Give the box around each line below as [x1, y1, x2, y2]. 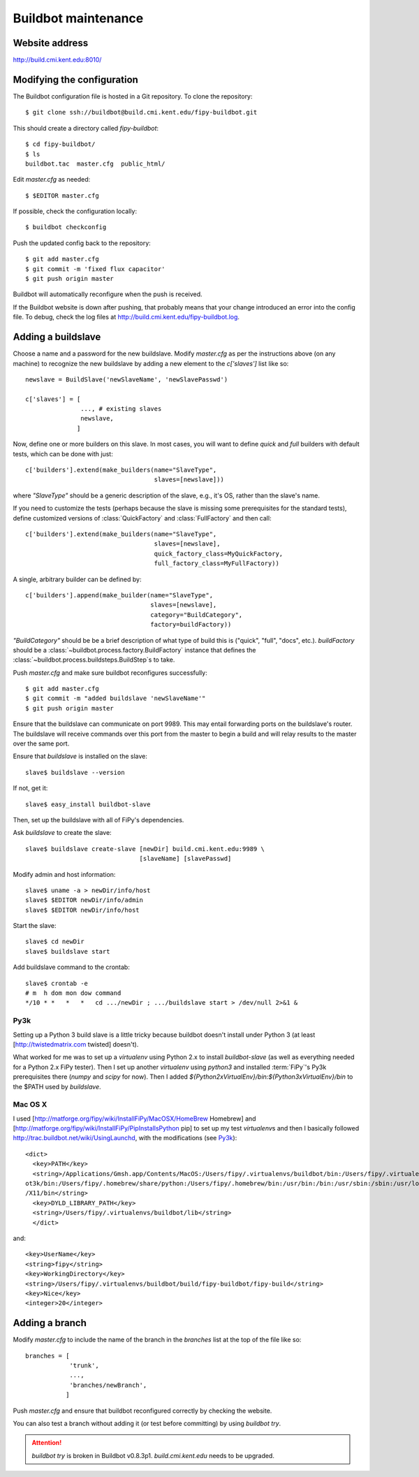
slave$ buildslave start [25, 947, 110, 955]
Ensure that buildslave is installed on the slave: [13, 752, 148, 761]
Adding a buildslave [13, 331, 101, 343]
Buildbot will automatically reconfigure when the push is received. [13, 290, 203, 298]
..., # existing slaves [80, 405, 162, 413]
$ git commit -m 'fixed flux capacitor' [25, 265, 166, 272]
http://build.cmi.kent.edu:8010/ [13, 56, 102, 64]
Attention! [31, 1439, 62, 1447]
